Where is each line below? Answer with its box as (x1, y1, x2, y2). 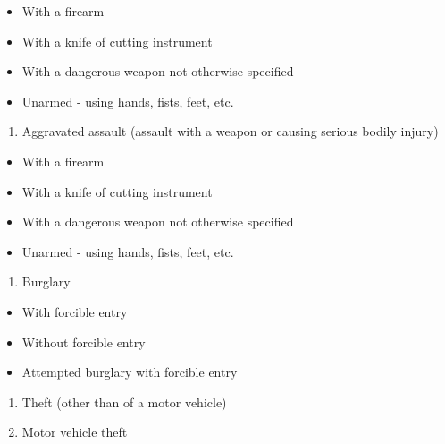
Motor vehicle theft (21, 423, 128, 441)
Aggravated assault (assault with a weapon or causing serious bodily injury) (21, 122, 439, 141)
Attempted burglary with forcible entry (21, 363, 238, 381)
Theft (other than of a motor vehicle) (21, 392, 227, 411)
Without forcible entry (21, 332, 146, 351)
